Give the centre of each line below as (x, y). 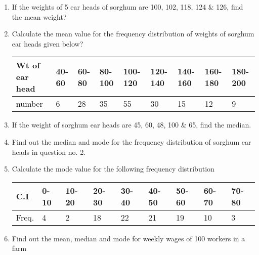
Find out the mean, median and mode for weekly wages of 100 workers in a (128, 238)
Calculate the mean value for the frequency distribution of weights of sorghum (133, 34)
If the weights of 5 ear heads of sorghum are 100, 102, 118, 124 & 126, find (127, 7)
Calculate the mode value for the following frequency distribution (113, 169)
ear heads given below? (48, 43)
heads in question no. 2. (49, 152)
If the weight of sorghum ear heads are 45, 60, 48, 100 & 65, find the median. (132, 125)
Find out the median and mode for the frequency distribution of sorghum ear (132, 141)
